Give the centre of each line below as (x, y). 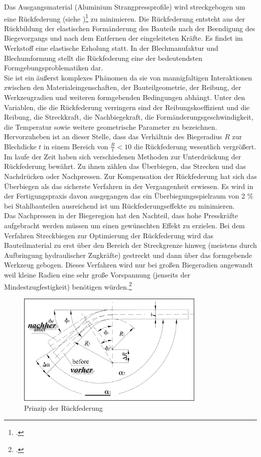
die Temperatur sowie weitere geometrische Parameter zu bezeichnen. (111, 126)
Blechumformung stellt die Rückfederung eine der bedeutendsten (103, 58)
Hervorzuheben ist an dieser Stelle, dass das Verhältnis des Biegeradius (113, 136)
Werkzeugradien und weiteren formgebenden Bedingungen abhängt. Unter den (124, 97)
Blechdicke (20, 146)
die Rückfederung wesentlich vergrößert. (195, 146)
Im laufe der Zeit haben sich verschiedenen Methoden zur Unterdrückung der (123, 156)
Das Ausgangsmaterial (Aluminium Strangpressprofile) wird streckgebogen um (125, 7)
